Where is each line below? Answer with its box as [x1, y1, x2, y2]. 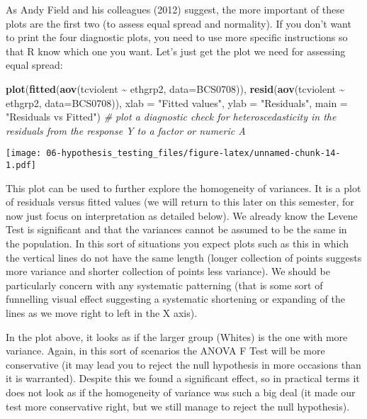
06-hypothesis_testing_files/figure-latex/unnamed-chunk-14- [46, 148, 341, 159]
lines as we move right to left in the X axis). [6, 306, 198, 320]
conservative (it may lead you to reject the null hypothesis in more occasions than [6, 357, 361, 371]
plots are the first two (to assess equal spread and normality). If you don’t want [6, 16, 351, 30]
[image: [6, 148, 42, 159]
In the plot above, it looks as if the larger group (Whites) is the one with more [6, 329, 348, 344]
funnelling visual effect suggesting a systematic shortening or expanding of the [6, 291, 345, 306]
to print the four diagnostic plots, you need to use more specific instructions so [6, 30, 348, 45]
